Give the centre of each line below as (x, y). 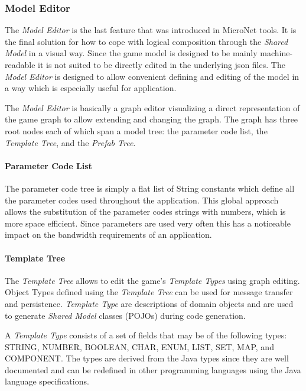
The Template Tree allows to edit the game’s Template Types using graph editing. (152, 280)
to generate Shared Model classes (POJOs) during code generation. (125, 315)
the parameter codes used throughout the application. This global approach (142, 200)
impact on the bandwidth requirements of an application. (108, 235)
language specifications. (47, 381)
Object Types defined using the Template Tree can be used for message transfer (149, 292)
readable (20, 64)
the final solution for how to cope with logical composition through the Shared (147, 41)
